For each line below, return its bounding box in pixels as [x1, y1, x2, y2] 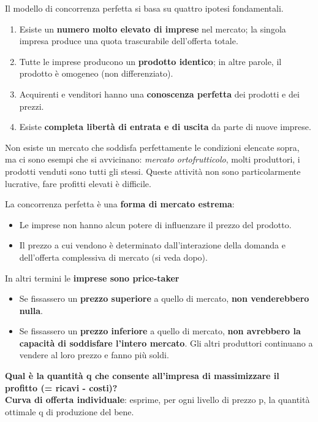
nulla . [19, 304, 43, 316]
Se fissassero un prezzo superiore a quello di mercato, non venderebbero [19, 292, 309, 305]
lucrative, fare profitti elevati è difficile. [5, 177, 151, 190]
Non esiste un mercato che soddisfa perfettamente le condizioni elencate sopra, [5, 140, 300, 153]
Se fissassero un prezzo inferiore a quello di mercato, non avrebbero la [19, 324, 301, 337]
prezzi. [19, 99, 44, 112]
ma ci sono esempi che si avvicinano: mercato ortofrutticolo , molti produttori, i [5, 153, 300, 166]
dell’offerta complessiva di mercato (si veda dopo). [19, 250, 208, 263]
